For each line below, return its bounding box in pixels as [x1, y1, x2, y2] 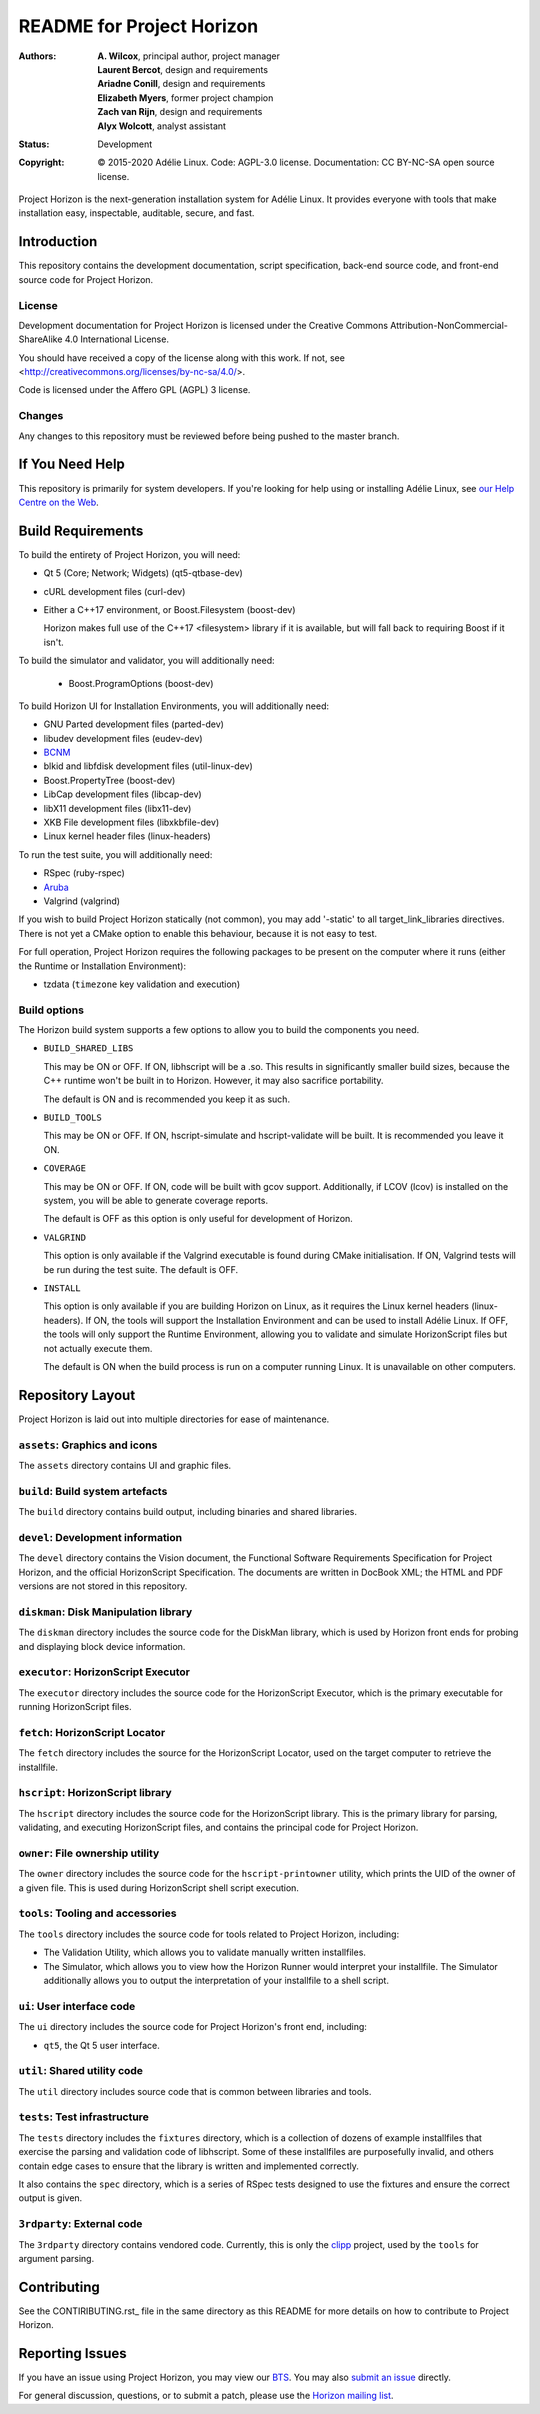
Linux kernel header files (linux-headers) [43, 830, 212, 842]
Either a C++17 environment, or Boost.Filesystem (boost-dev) [43, 603, 296, 615]
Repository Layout [18, 1386, 136, 1404]
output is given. [18, 2192, 83, 2204]
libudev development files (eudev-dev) [43, 732, 204, 744]
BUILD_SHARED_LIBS [43, 1043, 134, 1054]
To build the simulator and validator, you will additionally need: [18, 655, 275, 667]
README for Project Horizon [18, 15, 259, 37]
